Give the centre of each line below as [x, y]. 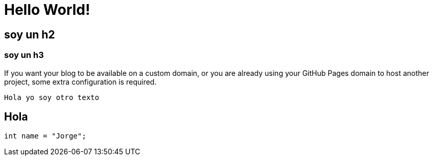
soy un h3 [24, 55]
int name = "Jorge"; [45, 136]
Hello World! [47, 10]
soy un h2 [30, 34]
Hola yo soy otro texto [52, 97]
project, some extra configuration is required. [80, 82]
